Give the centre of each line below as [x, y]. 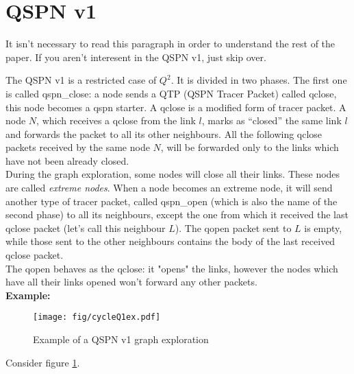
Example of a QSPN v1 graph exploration [121, 339]
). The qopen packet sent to [233, 227]
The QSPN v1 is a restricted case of [81, 80]
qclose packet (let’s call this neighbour [86, 227]
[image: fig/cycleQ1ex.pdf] [97, 317]
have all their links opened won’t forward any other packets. [131, 282]
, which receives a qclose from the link [116, 120]
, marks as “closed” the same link [271, 120]
